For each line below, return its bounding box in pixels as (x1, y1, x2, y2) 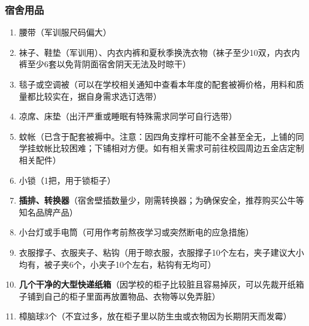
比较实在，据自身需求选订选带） (35, 89, 162, 102)
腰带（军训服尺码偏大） (19, 26, 111, 38)
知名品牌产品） (19, 205, 78, 218)
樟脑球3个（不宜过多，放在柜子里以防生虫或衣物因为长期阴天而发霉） (19, 310, 292, 322)
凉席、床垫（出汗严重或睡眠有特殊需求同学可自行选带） (19, 110, 237, 122)
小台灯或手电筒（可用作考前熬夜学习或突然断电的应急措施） (19, 226, 254, 238)
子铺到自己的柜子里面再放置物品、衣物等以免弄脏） (19, 289, 220, 302)
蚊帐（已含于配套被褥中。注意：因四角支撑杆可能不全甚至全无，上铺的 (19, 130, 296, 142)
